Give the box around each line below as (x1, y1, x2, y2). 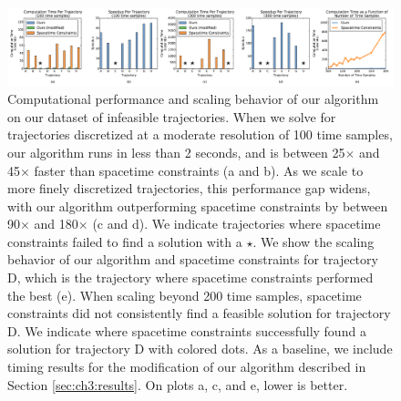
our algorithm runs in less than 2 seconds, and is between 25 (7, 142, 345, 161)
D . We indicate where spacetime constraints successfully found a (7, 321, 366, 340)
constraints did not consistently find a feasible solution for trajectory (7, 303, 391, 323)
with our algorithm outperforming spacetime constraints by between (7, 196, 388, 215)
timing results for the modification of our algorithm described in (7, 357, 366, 376)
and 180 (34, 214, 78, 233)
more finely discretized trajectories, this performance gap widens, (7, 179, 371, 198)
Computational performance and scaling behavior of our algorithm (7, 89, 379, 108)
